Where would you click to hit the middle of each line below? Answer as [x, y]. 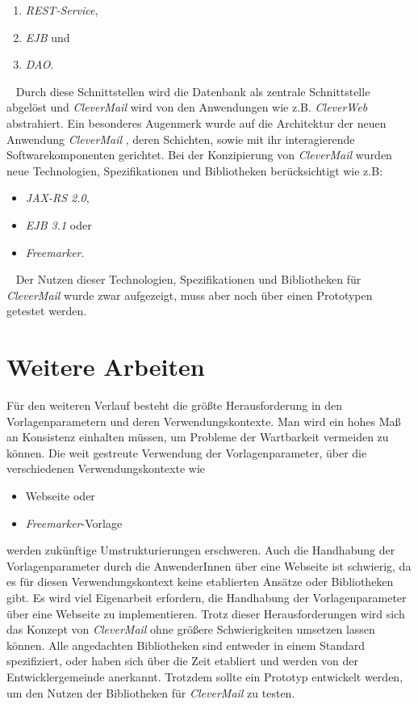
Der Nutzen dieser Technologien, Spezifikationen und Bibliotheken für [188, 279]
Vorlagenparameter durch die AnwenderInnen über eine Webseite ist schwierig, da [209, 565]
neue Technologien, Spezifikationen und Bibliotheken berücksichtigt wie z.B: [195, 170]
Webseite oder [60, 495]
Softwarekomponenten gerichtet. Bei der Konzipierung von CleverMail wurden [199, 155]
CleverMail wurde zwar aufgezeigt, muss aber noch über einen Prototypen [190, 295]
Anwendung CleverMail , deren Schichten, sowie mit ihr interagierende [181, 139]
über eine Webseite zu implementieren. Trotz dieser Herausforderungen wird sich [206, 613]
